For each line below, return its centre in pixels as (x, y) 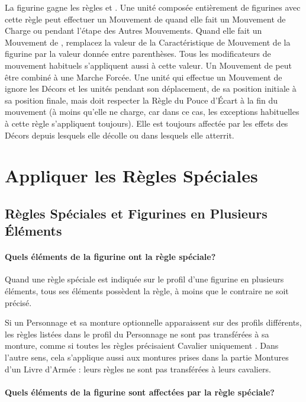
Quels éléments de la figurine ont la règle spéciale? (110, 257)
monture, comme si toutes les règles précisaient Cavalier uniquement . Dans (142, 345)
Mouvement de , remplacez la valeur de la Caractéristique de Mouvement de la (148, 42)
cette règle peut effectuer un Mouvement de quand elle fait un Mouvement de (145, 19)
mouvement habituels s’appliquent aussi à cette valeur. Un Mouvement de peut (148, 65)
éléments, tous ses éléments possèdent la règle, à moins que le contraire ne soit (147, 291)
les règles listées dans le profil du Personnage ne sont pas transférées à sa (137, 334)
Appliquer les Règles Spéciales (131, 176)
